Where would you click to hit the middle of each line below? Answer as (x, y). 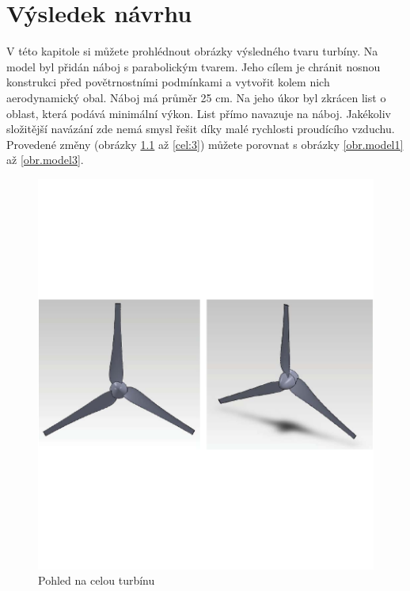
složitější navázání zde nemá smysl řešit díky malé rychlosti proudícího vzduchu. (201, 129)
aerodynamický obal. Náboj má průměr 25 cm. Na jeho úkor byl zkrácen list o (196, 97)
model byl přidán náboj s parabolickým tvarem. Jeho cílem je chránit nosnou (194, 66)
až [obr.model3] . (45, 160)
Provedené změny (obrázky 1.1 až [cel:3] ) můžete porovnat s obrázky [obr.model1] (205, 144)
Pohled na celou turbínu (97, 580)
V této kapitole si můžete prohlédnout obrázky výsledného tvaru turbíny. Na (192, 51)
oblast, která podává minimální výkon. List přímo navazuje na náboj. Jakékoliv (199, 113)
